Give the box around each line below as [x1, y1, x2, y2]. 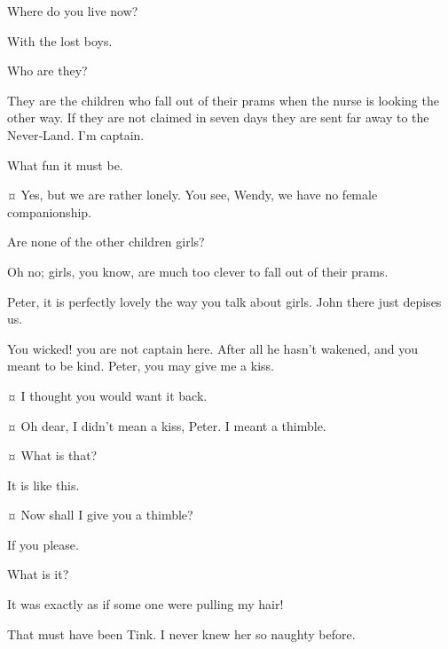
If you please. [7, 535, 79, 553]
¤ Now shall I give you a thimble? [7, 505, 193, 524]
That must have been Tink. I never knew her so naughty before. [7, 624, 356, 643]
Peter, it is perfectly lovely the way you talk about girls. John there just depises [7, 292, 442, 310]
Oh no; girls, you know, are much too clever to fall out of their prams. [7, 262, 389, 280]
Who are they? [7, 61, 88, 80]
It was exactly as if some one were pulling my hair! [7, 595, 284, 614]
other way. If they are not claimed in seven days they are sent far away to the [7, 108, 429, 127]
